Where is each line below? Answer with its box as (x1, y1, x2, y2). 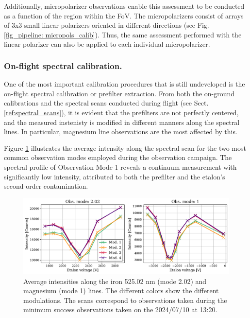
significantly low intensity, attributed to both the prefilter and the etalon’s (4, 171, 225, 181)
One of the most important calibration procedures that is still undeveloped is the (4, 79, 245, 89)
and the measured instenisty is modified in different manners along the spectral (4, 117, 240, 127)
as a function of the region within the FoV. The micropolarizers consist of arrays (4, 10, 244, 20)
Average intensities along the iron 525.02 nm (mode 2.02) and (23, 276, 207, 286)
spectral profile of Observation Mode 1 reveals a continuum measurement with (4, 161, 237, 172)
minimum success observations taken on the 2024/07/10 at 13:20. (23, 304, 217, 315)
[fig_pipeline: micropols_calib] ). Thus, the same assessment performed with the (4, 29, 242, 39)
